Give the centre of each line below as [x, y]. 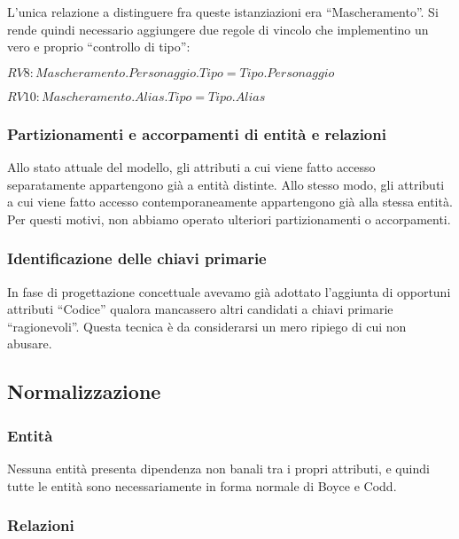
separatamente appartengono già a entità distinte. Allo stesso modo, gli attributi [226, 184]
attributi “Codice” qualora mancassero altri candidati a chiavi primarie [200, 309]
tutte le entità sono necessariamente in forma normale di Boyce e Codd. [202, 485]
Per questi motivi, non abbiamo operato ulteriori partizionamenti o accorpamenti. [229, 219]
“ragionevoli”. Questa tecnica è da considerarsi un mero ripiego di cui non [207, 326]
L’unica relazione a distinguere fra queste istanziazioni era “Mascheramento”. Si [223, 12]
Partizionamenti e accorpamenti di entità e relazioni [197, 133]
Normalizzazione [84, 391]
